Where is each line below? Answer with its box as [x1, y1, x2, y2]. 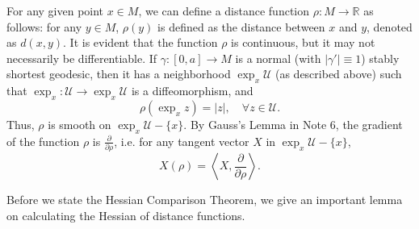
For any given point [6, 2, 104, 19]
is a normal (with [235, 49, 321, 66]
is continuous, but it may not [231, 34, 375, 51]
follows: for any [6, 18, 82, 35]
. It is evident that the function [63, 34, 218, 51]
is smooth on [48, 115, 111, 132]
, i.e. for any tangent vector [114, 132, 249, 149]
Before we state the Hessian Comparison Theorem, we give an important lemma [6, 191, 403, 208]
